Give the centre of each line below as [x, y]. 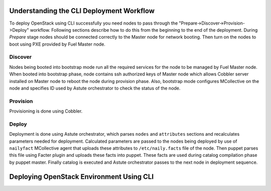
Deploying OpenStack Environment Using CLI [82, 177]
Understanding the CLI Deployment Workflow [82, 11]
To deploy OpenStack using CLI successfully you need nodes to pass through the [94, 23]
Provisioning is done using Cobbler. [46, 111]
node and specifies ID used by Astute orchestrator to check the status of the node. [95, 88]
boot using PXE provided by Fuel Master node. [57, 44]
